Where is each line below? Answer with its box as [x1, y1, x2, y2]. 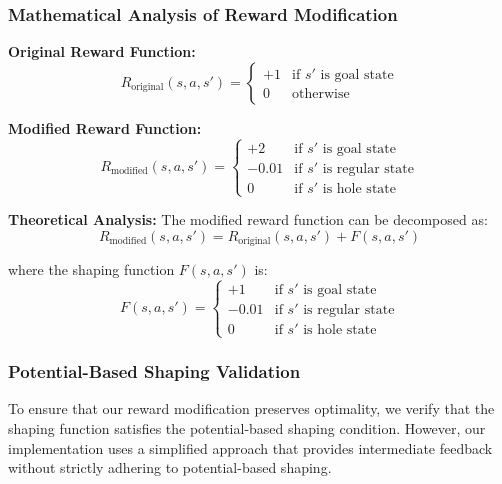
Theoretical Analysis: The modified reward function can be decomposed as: [8, 209, 488, 229]
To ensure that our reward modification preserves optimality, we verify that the [8, 398, 495, 419]
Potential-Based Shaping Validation [8, 359, 301, 384]
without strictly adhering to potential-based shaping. [8, 457, 332, 478]
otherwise [292, 87, 350, 102]
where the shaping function [8, 259, 175, 280]
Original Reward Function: [8, 41, 196, 62]
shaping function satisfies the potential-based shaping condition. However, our [8, 418, 486, 439]
